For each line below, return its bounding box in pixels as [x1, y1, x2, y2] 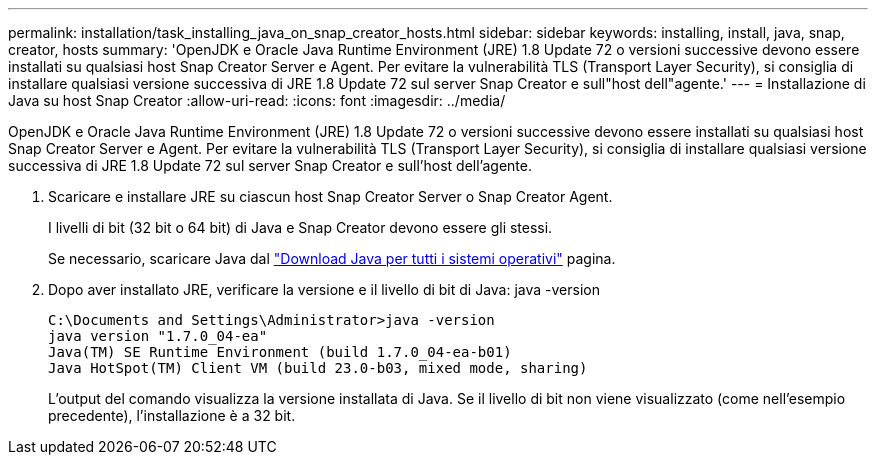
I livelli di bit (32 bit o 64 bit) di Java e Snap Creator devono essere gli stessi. [48, 219, 553, 236]
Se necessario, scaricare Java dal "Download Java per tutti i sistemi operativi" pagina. [48, 250, 616, 267]
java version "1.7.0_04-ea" [48, 328, 268, 344]
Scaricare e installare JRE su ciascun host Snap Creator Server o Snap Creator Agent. [48, 188, 613, 205]
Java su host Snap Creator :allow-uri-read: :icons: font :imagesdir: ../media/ [8, 92, 506, 109]
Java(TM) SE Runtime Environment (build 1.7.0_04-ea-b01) [48, 344, 512, 360]
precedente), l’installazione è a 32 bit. [48, 407, 296, 424]
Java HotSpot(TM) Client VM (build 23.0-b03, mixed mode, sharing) [48, 360, 588, 376]
